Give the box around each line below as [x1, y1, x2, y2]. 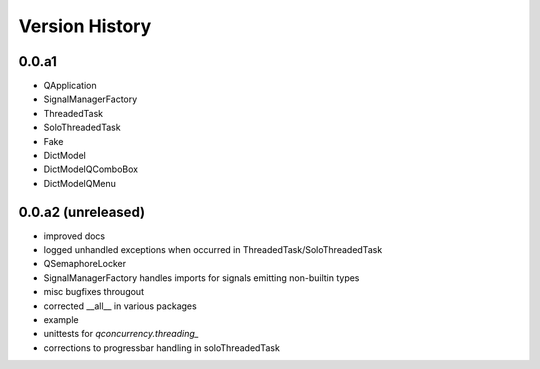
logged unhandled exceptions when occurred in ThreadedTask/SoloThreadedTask [43, 244, 383, 256]
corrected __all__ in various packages [43, 300, 197, 312]
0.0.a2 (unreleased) [18, 203, 145, 220]
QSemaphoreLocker [43, 258, 127, 270]
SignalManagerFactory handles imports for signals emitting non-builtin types [43, 271, 360, 284]
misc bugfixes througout [43, 286, 145, 298]
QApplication [43, 80, 97, 92]
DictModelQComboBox [43, 163, 139, 175]
